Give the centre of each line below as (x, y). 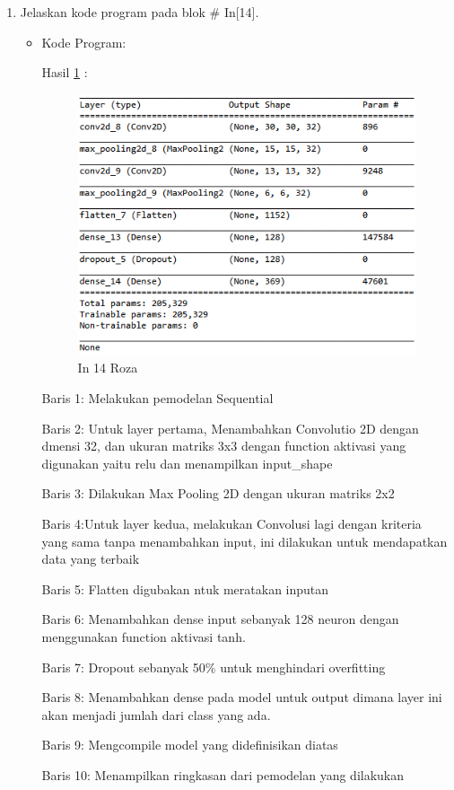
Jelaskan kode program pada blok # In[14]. (140, 12)
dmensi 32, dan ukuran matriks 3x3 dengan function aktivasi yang (224, 446)
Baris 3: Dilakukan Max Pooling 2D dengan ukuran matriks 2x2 (218, 493)
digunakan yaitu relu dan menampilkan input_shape (187, 463)
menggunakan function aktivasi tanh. (144, 637)
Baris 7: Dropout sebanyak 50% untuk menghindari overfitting (214, 667)
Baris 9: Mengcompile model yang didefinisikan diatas (190, 745)
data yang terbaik (91, 559)
